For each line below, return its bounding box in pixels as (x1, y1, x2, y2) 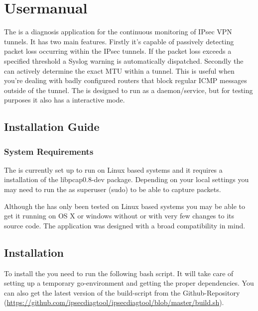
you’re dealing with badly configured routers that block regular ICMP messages (4, 75, 247, 86)
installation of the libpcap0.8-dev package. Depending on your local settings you (4, 174, 249, 185)
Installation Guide (4, 119, 100, 134)
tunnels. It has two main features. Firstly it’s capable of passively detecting (4, 36, 234, 46)
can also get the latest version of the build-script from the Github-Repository (4, 287, 240, 298)
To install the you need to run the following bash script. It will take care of (4, 268, 234, 278)
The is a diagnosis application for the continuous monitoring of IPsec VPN (4, 26, 232, 37)
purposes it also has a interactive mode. (4, 95, 125, 105)
